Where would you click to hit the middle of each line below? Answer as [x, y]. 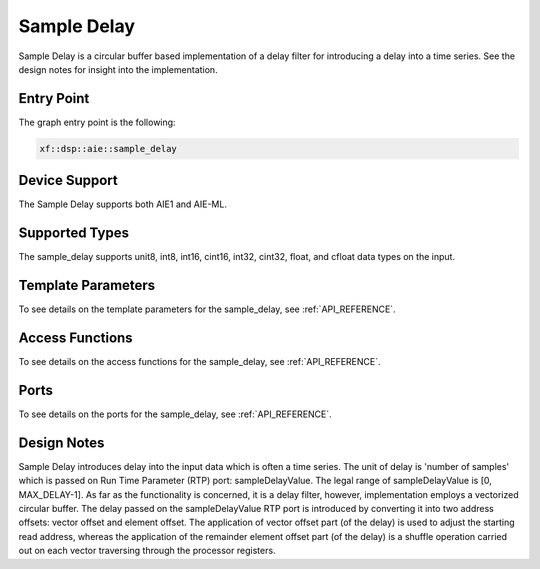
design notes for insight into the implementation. [118, 69]
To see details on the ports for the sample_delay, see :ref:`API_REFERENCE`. [175, 414]
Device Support [68, 180]
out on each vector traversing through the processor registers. [147, 551]
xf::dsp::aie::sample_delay [108, 148]
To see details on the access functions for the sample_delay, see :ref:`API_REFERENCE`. [199, 362]
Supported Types [74, 233]
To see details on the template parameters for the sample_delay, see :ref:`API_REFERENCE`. [207, 309]
